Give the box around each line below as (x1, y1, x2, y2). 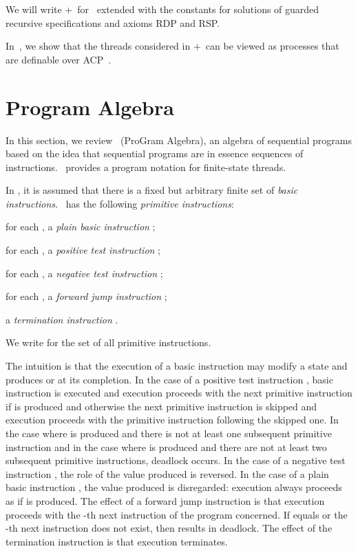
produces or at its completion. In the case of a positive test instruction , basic (6, 372, 333, 386)
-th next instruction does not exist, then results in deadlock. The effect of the (6, 521, 333, 535)
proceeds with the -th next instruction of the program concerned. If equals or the (6, 507, 348, 521)
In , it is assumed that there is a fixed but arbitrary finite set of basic (6, 183, 298, 197)
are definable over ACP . (6, 52, 112, 66)
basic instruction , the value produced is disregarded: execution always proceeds (6, 480, 342, 494)
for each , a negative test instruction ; (6, 266, 163, 280)
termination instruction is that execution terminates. (6, 534, 228, 548)
